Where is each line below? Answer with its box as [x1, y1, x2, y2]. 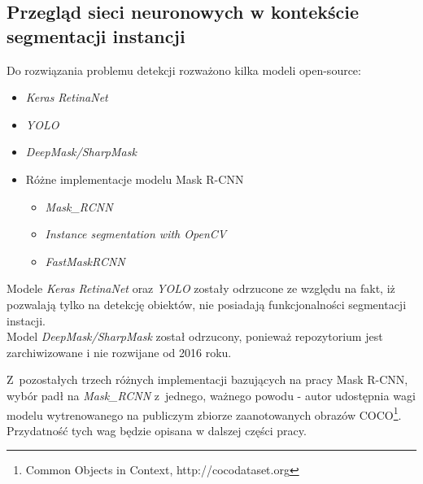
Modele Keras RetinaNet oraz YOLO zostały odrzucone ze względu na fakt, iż [7, 280, 395, 297]
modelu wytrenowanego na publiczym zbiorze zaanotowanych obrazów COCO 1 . [7, 403, 402, 423]
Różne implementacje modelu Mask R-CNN [25, 170, 244, 187]
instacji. [7, 312, 46, 329]
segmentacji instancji [7, 23, 185, 48]
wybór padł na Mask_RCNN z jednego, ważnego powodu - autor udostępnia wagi [7, 386, 416, 403]
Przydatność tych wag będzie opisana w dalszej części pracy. [7, 421, 307, 438]
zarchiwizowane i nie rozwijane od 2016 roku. [7, 343, 232, 360]
